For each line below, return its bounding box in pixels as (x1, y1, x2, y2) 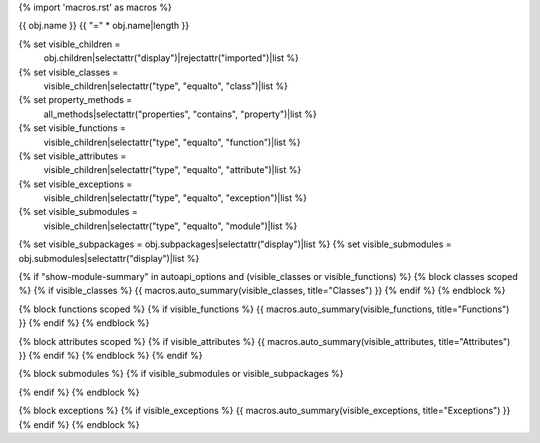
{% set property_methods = (18, 94, 133, 106)
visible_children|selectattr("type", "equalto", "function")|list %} (43, 136, 301, 148)
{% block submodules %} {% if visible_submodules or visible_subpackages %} (18, 368, 344, 380)
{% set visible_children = (18, 38, 121, 50)
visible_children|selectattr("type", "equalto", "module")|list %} (43, 220, 298, 232)
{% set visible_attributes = (18, 150, 127, 162)
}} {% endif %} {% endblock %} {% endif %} (18, 349, 203, 361)
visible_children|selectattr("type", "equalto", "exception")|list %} (43, 192, 307, 204)
